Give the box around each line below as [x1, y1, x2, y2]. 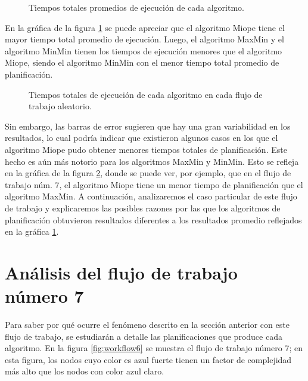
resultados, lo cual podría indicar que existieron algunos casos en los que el [5, 131, 278, 144]
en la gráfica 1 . [5, 225, 59, 238]
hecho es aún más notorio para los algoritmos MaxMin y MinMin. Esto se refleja [5, 155, 299, 167]
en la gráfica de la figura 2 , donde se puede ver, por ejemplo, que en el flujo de [5, 167, 291, 179]
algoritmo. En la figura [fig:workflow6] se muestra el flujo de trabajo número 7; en [5, 342, 303, 354]
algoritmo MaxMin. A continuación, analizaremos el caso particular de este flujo [5, 190, 297, 202]
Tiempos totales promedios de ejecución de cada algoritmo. [29, 1, 244, 13]
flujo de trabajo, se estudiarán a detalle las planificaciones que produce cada [5, 330, 282, 342]
